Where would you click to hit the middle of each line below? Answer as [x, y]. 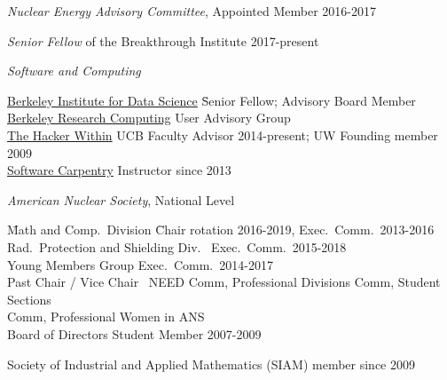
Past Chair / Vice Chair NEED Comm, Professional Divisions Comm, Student [224, 282]
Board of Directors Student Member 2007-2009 [134, 333]
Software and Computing [74, 71]
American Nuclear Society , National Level [121, 199]
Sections [29, 299]
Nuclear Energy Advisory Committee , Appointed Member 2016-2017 [192, 11]
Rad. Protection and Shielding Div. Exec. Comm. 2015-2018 [177, 246]
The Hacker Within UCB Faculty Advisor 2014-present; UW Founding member [223, 135]
